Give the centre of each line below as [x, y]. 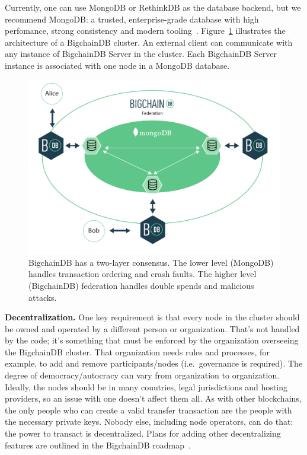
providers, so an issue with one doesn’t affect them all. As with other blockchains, [153, 398]
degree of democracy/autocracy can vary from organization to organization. [142, 375]
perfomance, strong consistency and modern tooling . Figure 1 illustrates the [145, 31]
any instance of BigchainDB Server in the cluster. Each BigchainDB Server [141, 54]
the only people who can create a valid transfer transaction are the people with [148, 410]
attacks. [43, 297]
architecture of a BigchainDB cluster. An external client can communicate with [149, 42]
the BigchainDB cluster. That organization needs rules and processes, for [137, 351]
